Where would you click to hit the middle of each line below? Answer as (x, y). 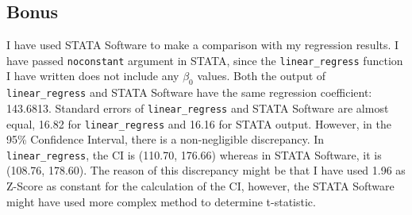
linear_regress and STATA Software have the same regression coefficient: (189, 92)
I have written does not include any (93, 76)
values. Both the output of (262, 76)
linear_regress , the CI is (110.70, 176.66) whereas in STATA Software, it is (194, 154)
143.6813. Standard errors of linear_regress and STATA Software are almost (198, 107)
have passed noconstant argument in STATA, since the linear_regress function (205, 60)
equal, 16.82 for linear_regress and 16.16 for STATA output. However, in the (199, 123)
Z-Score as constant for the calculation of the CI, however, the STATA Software (200, 186)
